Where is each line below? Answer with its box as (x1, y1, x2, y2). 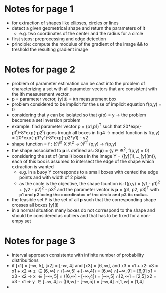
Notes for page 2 (4, 64, 76, 75)
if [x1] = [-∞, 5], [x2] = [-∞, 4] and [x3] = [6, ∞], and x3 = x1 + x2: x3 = (11, 262, 158, 268)
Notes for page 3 (4, 235, 76, 247)
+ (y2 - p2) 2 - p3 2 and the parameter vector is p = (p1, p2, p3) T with (19, 186, 159, 192)
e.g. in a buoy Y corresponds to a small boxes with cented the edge (19, 169, 158, 175)
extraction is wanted (11, 163, 54, 170)
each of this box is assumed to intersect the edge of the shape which (11, 158, 154, 164)
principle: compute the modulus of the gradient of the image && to (11, 41, 148, 47)
